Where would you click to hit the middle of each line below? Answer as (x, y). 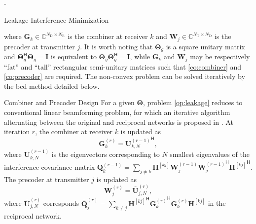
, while (140, 56)
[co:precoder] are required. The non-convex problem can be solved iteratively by (125, 76)
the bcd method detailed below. (52, 86)
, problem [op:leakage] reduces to (193, 102)
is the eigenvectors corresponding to (106, 154)
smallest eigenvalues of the (210, 154)
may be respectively (220, 56)
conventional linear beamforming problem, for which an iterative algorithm (117, 112)
